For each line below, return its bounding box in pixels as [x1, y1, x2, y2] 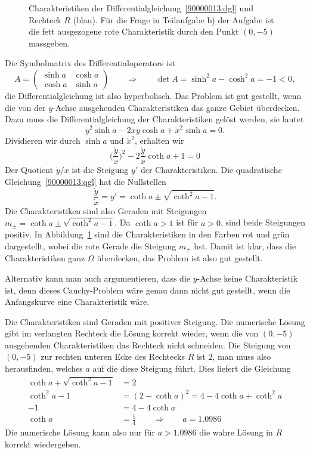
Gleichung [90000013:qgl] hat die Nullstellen [5, 175, 166, 187]
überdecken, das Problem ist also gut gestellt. [97, 252, 263, 264]
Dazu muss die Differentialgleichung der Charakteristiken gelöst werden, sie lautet [5, 113, 304, 125]
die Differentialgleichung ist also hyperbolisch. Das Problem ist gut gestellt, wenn [5, 89, 302, 101]
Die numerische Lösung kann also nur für [5, 425, 155, 438]
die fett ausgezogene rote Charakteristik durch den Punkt [29, 25, 239, 38]
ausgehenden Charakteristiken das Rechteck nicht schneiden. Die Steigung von [5, 338, 291, 351]
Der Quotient [5, 163, 54, 176]
